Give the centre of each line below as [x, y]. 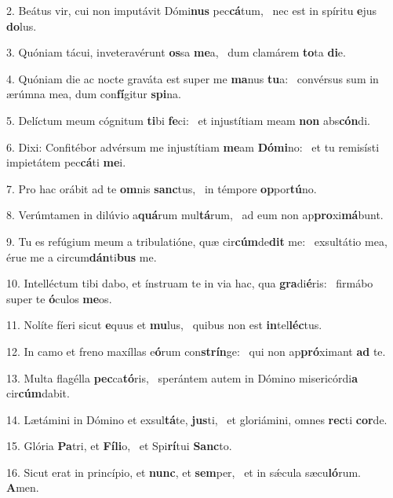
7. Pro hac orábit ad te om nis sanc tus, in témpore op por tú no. [162, 188]
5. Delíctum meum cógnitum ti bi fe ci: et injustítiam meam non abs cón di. [188, 120]
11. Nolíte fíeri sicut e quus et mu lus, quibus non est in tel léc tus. [164, 325]
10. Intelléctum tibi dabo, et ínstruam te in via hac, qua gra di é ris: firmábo [190, 283]
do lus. [22, 26]
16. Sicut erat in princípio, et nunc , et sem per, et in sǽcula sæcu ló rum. [184, 472]
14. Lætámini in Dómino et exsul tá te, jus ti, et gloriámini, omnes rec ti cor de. [197, 419]
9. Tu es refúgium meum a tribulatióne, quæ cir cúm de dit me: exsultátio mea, [197, 241]
